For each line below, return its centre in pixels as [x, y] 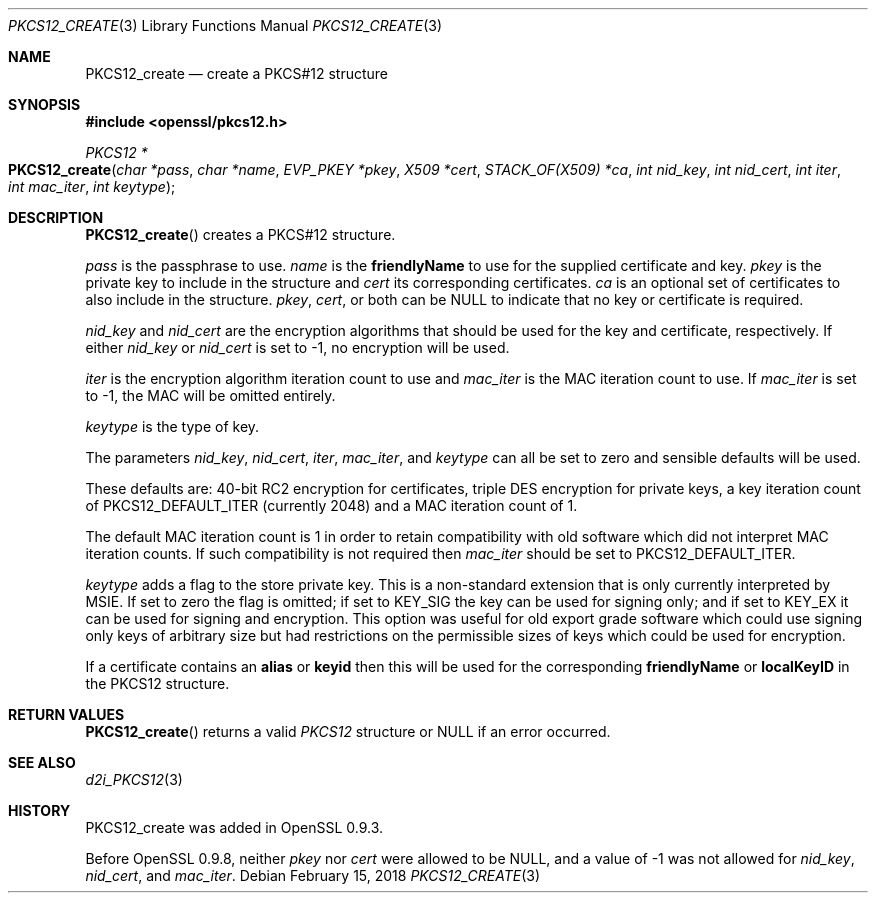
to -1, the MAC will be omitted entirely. [210, 395]
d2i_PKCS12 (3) [134, 779]
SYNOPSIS [44, 104]
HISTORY [39, 810]
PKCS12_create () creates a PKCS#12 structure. [240, 234]
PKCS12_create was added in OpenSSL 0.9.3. [234, 827]
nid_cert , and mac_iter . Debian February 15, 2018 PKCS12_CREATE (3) [313, 875]
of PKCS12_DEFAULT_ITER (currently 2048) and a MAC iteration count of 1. [331, 505]
